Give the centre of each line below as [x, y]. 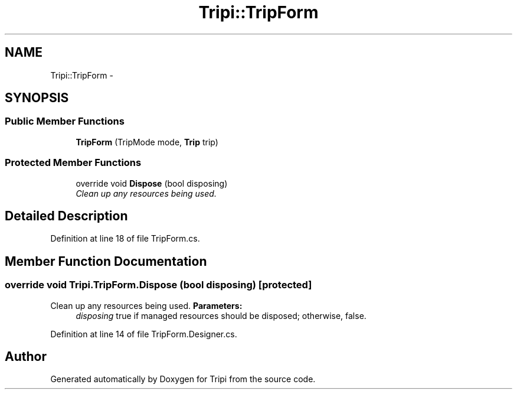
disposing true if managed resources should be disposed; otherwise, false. [221, 315]
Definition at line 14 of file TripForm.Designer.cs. [144, 334]
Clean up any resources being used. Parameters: [146, 305]
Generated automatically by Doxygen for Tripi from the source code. [183, 379]
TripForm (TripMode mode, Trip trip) [147, 142]
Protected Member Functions [73, 163]
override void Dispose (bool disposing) [152, 183]
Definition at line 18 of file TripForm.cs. [125, 239]
